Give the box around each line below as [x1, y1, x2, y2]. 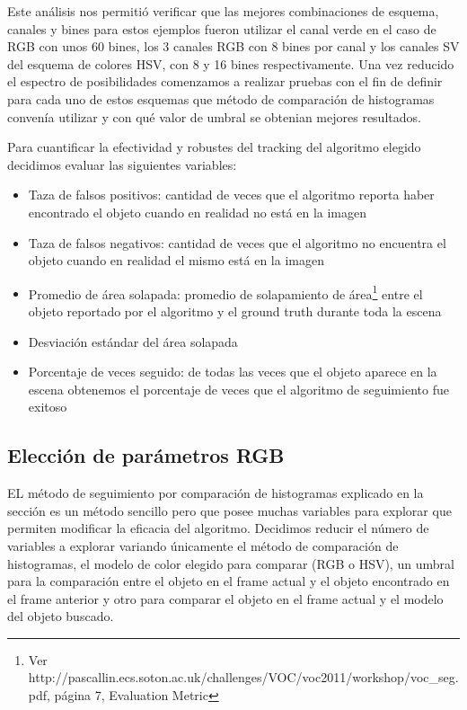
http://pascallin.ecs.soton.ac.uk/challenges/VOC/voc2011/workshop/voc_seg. [28, 668, 459, 687]
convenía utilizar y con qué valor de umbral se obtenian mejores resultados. [7, 107, 421, 126]
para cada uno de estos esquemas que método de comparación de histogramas [7, 89, 435, 108]
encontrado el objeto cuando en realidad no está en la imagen [28, 202, 367, 221]
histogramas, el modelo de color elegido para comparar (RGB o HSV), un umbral [7, 554, 454, 572]
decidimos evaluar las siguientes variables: [7, 155, 237, 173]
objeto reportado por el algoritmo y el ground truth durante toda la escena [28, 301, 442, 320]
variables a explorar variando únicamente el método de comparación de [7, 536, 399, 555]
